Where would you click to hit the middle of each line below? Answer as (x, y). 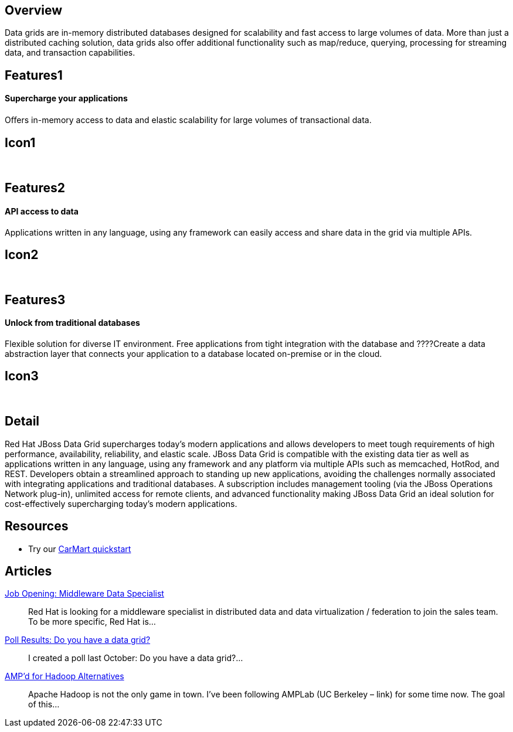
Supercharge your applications (66, 98)
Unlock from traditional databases (72, 323)
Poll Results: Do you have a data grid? (78, 640)
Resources (37, 526)
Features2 (35, 188)
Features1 (34, 75)
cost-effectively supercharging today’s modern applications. (121, 503)
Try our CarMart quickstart (80, 549)
